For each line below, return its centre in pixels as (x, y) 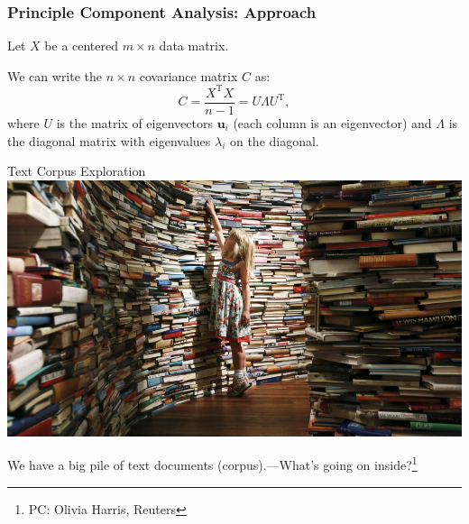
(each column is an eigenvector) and (332, 122)
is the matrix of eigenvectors (134, 122)
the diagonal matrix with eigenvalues (109, 140)
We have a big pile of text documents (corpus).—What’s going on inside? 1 (212, 463)
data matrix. (194, 46)
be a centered (82, 46)
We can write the (55, 75)
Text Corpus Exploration (77, 171)
